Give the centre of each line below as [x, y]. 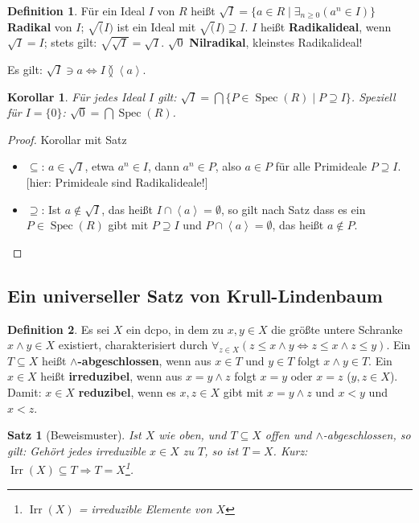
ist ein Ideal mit [156, 26]
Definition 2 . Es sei [59, 329]
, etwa [100, 166]
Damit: [25, 392]
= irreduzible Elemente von [145, 508]
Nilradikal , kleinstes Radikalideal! [276, 42]
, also [228, 166]
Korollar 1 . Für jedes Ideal [76, 96]
